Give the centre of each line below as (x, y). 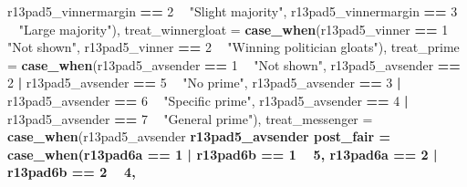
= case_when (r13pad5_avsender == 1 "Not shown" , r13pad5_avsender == (234, 64)
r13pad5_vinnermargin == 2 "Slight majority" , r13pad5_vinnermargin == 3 (233, 11)
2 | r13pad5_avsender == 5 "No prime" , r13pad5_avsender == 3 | (204, 83)
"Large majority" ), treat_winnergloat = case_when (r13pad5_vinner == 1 (233, 29)
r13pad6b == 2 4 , (72, 172)
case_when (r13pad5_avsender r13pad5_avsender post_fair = (199, 136)
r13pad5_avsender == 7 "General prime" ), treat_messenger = (190, 118)
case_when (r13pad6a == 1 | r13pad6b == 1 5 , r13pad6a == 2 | (223, 154)
